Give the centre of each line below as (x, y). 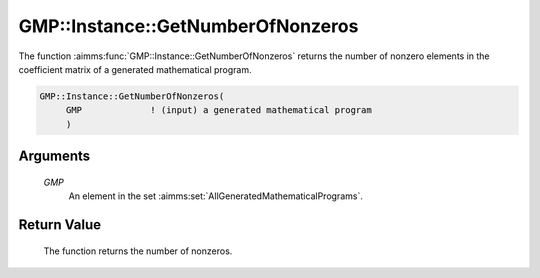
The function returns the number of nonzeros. (138, 251)
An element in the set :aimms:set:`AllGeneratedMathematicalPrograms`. (216, 196)
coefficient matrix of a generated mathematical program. (135, 69)
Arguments (54, 156)
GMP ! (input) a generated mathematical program (218, 110)
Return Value (60, 224)
